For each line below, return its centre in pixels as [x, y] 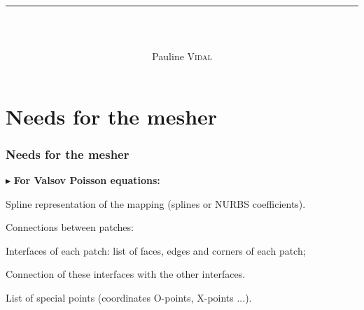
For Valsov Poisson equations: [87, 179]
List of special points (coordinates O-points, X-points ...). [129, 297]
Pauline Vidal [182, 56]
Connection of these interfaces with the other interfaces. [126, 274]
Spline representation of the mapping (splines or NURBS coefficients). [156, 203]
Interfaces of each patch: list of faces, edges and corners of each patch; [156, 250]
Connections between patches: [70, 227]
